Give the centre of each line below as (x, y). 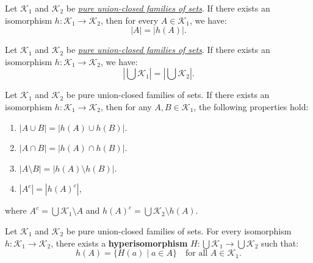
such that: (280, 243)
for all (196, 254)
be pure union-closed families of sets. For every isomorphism (179, 230)
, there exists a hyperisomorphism (119, 243)
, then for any (126, 106)
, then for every (130, 20)
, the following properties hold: (251, 106)
